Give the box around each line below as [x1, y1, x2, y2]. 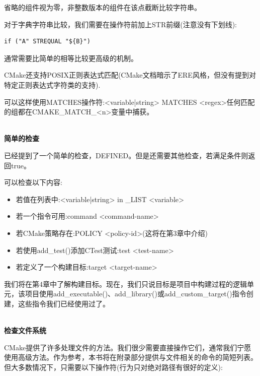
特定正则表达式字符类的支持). [4, 79, 101, 90]
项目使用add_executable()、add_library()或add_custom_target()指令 [25, 288, 246, 299]
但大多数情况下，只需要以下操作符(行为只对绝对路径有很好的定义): [4, 361, 223, 372]
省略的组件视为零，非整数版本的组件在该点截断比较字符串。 [4, 2, 201, 12]
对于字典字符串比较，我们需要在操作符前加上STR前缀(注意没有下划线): [4, 19, 237, 29]
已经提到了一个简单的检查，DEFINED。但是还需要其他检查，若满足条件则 [4, 150, 248, 160]
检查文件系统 [4, 325, 46, 336]
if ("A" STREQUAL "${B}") [4, 38, 91, 45]
